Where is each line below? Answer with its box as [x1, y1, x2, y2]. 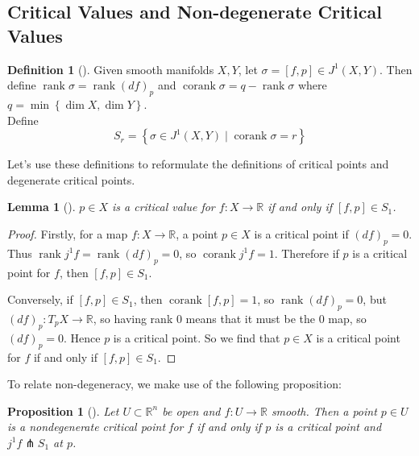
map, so [328, 309, 367, 326]
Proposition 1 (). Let [7, 402, 119, 419]
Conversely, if [7, 291, 73, 308]
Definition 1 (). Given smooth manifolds [7, 60, 214, 77]
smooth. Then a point [271, 402, 377, 419]
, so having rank [93, 309, 173, 326]
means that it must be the [185, 309, 315, 326]
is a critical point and [275, 418, 382, 435]
